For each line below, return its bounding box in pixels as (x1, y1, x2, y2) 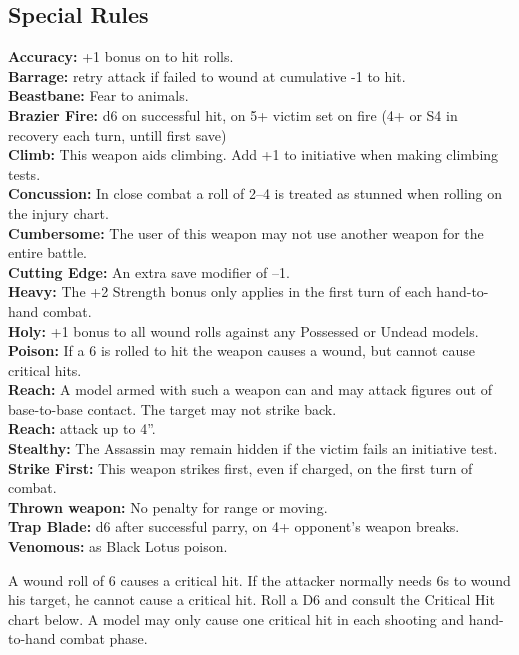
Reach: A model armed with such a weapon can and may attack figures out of (8, 379, 492, 400)
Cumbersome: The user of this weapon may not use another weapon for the (8, 222, 484, 243)
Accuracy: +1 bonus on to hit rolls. (8, 46, 234, 67)
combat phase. (60, 628, 148, 649)
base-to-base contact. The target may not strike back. (8, 398, 337, 419)
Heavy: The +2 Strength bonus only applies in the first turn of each (8, 281, 432, 302)
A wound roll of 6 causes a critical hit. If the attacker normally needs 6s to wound (8, 569, 511, 590)
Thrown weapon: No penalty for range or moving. (8, 496, 328, 517)
